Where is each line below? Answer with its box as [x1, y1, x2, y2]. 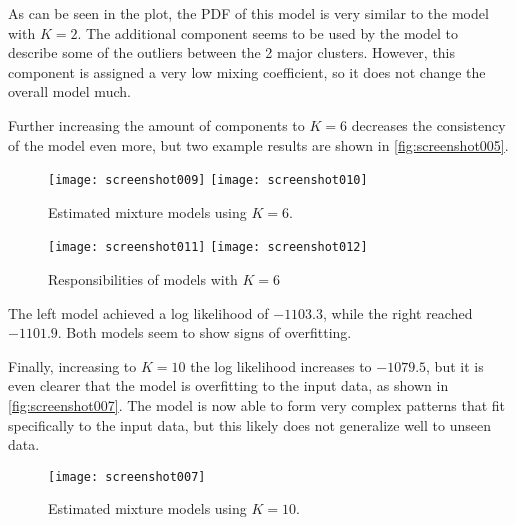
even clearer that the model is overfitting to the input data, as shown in [8, 375, 449, 396]
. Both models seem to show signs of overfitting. [57, 322, 352, 343]
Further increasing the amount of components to [8, 114, 305, 135]
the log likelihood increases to [190, 355, 372, 376]
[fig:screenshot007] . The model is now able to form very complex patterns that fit [8, 395, 506, 416]
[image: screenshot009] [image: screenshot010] [48, 173, 368, 188]
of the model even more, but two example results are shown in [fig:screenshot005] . [8, 134, 509, 155]
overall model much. [8, 81, 131, 102]
